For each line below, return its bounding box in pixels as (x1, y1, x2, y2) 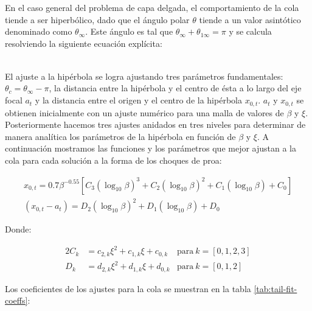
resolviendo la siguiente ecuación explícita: (5, 37, 162, 49)
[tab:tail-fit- (254, 282, 297, 295)
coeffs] (5, 294, 28, 307)
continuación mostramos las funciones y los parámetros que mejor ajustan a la (5, 142, 297, 155)
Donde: (5, 223, 32, 236)
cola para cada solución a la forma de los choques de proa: (5, 153, 222, 166)
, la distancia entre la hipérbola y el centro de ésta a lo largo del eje (49, 82, 302, 94)
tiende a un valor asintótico (199, 13, 301, 26)
